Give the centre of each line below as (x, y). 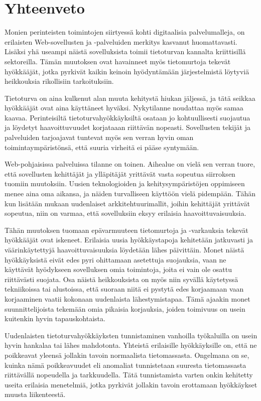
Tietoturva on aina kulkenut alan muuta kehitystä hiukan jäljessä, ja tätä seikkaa (130, 98)
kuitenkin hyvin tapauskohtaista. (55, 318)
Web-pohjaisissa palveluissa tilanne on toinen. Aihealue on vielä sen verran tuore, (130, 164)
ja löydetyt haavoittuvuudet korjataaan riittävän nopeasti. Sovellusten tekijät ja (127, 127)
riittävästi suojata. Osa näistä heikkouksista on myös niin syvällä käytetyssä (121, 279)
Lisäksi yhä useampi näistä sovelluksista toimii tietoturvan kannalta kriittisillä (125, 51)
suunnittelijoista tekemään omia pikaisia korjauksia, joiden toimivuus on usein (125, 308)
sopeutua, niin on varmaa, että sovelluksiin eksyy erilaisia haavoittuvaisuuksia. (125, 213)
